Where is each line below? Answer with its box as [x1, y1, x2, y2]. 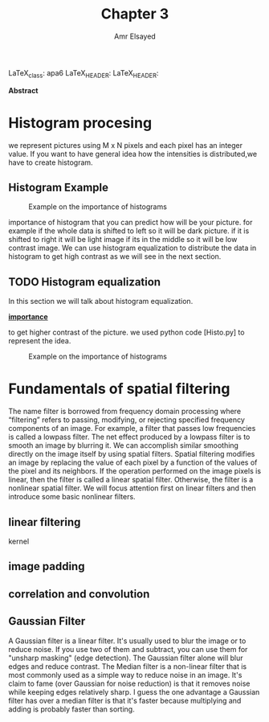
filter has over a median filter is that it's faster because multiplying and [8, 695, 242, 705]
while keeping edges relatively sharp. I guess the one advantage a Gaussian [8, 687, 260, 696]
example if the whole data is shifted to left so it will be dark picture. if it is [8, 226, 250, 236]
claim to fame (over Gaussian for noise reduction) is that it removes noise [8, 679, 251, 688]
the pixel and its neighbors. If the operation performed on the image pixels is [8, 466, 262, 476]
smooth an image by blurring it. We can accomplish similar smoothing [8, 441, 239, 450]
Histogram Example [8, 181, 109, 195]
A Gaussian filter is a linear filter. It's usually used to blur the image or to [8, 636, 247, 646]
